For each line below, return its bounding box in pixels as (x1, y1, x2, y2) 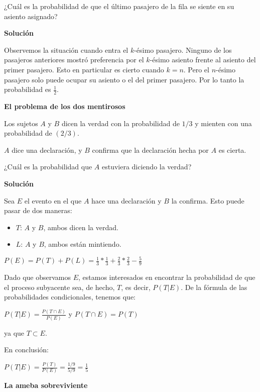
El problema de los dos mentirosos (4, 101, 125, 111)
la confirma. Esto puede (171, 195, 244, 206)
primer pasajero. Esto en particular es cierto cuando (4, 64, 164, 74)
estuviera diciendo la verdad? (101, 161, 192, 172)
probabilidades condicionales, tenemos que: (4, 291, 136, 302)
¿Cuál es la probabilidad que (4, 161, 92, 172)
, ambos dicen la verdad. (43, 222, 118, 232)
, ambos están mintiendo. (44, 239, 121, 249)
